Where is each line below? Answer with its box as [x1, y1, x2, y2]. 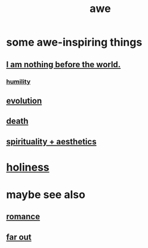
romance [6, 211, 41, 222]
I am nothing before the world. [6, 59, 121, 69]
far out [6, 232, 32, 242]
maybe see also [6, 188, 85, 202]
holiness [6, 161, 50, 174]
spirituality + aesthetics [6, 137, 97, 147]
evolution [6, 95, 42, 106]
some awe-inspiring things [6, 35, 143, 49]
